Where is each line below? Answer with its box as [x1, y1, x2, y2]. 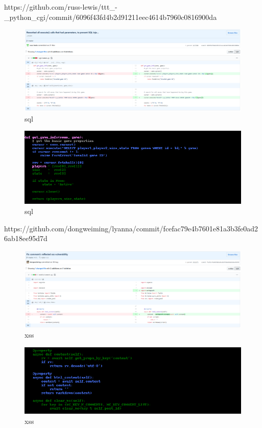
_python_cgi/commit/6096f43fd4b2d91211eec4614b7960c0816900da [4, 11, 217, 22]
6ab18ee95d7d [4, 233, 47, 244]
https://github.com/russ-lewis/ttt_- [4, 2, 117, 12]
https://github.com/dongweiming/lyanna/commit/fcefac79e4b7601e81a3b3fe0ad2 [4, 223, 258, 233]
